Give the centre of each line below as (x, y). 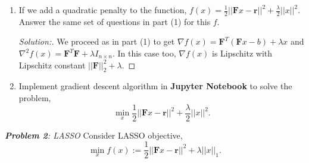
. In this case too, (144, 53)
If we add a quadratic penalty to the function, (103, 10)
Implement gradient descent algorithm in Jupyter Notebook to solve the (155, 86)
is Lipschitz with (242, 53)
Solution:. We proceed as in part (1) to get (97, 41)
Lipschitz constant (52, 65)
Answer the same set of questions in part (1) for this (115, 21)
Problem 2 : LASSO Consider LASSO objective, (94, 135)
